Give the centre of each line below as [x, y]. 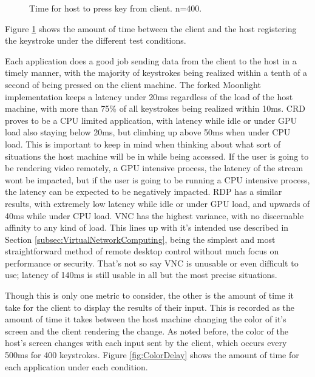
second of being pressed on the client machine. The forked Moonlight [133, 84]
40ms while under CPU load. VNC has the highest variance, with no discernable [154, 215]
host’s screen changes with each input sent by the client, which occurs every [146, 343]
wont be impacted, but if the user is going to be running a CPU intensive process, [157, 179]
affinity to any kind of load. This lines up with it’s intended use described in [147, 227]
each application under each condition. [76, 366]
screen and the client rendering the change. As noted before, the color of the [147, 331]
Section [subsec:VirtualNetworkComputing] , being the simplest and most [140, 239]
